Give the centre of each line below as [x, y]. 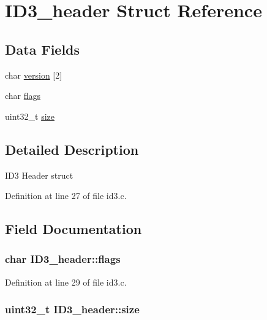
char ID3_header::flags [63, 259]
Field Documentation [73, 229]
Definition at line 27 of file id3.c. [66, 196]
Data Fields [43, 49]
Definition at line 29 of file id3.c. [66, 282]
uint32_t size [30, 116]
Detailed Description [72, 149]
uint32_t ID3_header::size [72, 309]
